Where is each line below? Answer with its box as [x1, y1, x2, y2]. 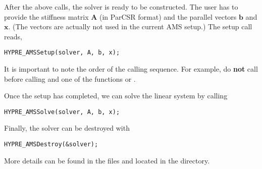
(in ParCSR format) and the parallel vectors [99, 11, 237, 22]
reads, [4, 31, 22, 41]
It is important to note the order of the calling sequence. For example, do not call [4, 64, 258, 74]
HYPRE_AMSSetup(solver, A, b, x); [4, 49, 120, 57]
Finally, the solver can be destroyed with [4, 123, 130, 133]
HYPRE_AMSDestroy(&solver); [4, 141, 98, 148]
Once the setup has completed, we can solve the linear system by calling [4, 90, 228, 101]
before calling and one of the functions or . [4, 73, 136, 84]
